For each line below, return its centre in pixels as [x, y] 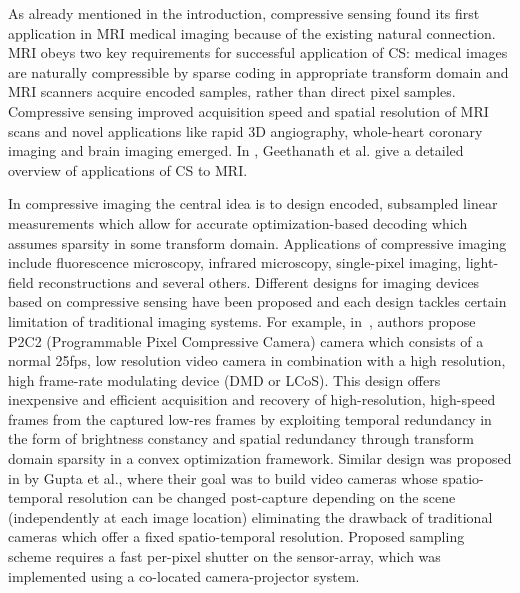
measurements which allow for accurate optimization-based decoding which [238, 222]
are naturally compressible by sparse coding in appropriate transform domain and [258, 71]
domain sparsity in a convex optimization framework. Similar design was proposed [260, 458]
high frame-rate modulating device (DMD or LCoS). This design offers [224, 379]
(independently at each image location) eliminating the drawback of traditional [250, 516]
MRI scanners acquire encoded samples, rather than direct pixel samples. [232, 91]
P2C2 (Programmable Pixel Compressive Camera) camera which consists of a [246, 340]
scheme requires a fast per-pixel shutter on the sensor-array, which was [224, 556]
